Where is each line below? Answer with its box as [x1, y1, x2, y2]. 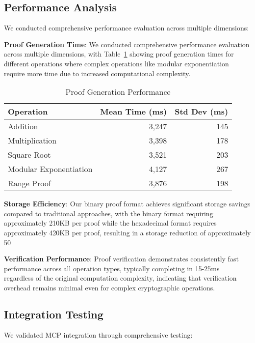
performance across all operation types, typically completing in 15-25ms [4, 263, 220, 273]
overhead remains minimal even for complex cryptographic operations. [4, 282, 215, 292]
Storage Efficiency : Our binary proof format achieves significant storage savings [4, 199, 251, 209]
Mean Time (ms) [100, 106, 167, 117]
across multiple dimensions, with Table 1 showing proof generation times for [4, 49, 234, 59]
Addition [8, 120, 38, 132]
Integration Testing [4, 306, 103, 321]
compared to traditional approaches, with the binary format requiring [4, 208, 213, 218]
